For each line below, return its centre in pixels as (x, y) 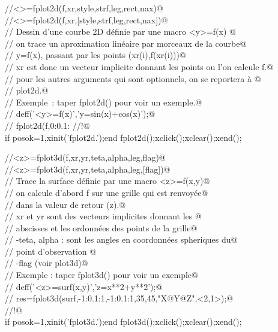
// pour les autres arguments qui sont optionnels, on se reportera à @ (133, 78)
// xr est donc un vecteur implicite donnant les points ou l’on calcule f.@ (139, 66)
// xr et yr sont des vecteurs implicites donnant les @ (103, 216)
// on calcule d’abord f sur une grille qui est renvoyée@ (107, 192)
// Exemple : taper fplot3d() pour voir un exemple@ (101, 275)
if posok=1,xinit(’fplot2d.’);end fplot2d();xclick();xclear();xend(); (123, 137)
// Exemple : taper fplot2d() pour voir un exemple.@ (104, 102)
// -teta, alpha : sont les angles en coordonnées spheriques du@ (121, 239)
